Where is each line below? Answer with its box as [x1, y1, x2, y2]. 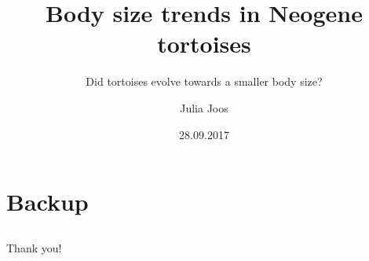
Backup [6, 186, 89, 218]
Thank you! [6, 239, 62, 255]
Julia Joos [180, 99, 228, 116]
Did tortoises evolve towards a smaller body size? [86, 73, 323, 90]
